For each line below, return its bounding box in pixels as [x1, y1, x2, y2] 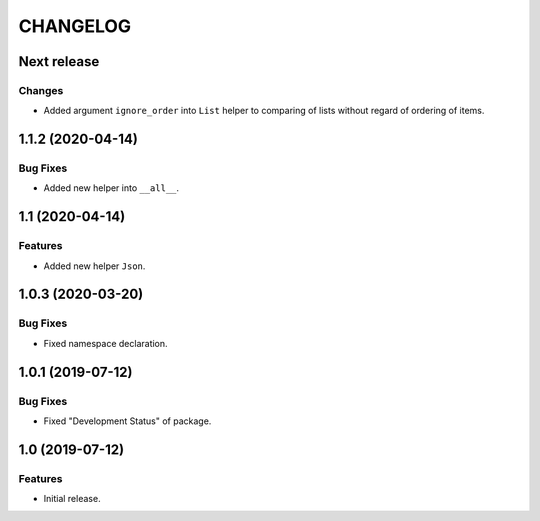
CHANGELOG [18, 15, 132, 37]
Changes [18, 83, 64, 97]
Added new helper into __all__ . [43, 182, 180, 194]
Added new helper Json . [43, 260, 146, 272]
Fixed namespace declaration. [43, 337, 169, 349]
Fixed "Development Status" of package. [43, 415, 212, 427]
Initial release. [43, 493, 101, 505]
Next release [18, 53, 100, 70]
